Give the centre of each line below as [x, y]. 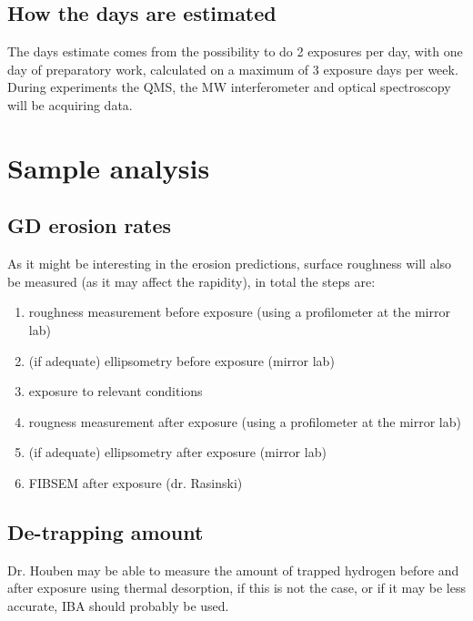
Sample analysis [109, 167]
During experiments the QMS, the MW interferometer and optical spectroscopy [229, 87]
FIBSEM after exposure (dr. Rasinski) [136, 482]
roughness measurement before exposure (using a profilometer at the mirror [239, 312]
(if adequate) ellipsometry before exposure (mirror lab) [181, 360]
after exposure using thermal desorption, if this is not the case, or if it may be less [237, 588]
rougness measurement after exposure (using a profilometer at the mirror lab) [245, 421]
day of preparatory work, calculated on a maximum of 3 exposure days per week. [233, 69]
